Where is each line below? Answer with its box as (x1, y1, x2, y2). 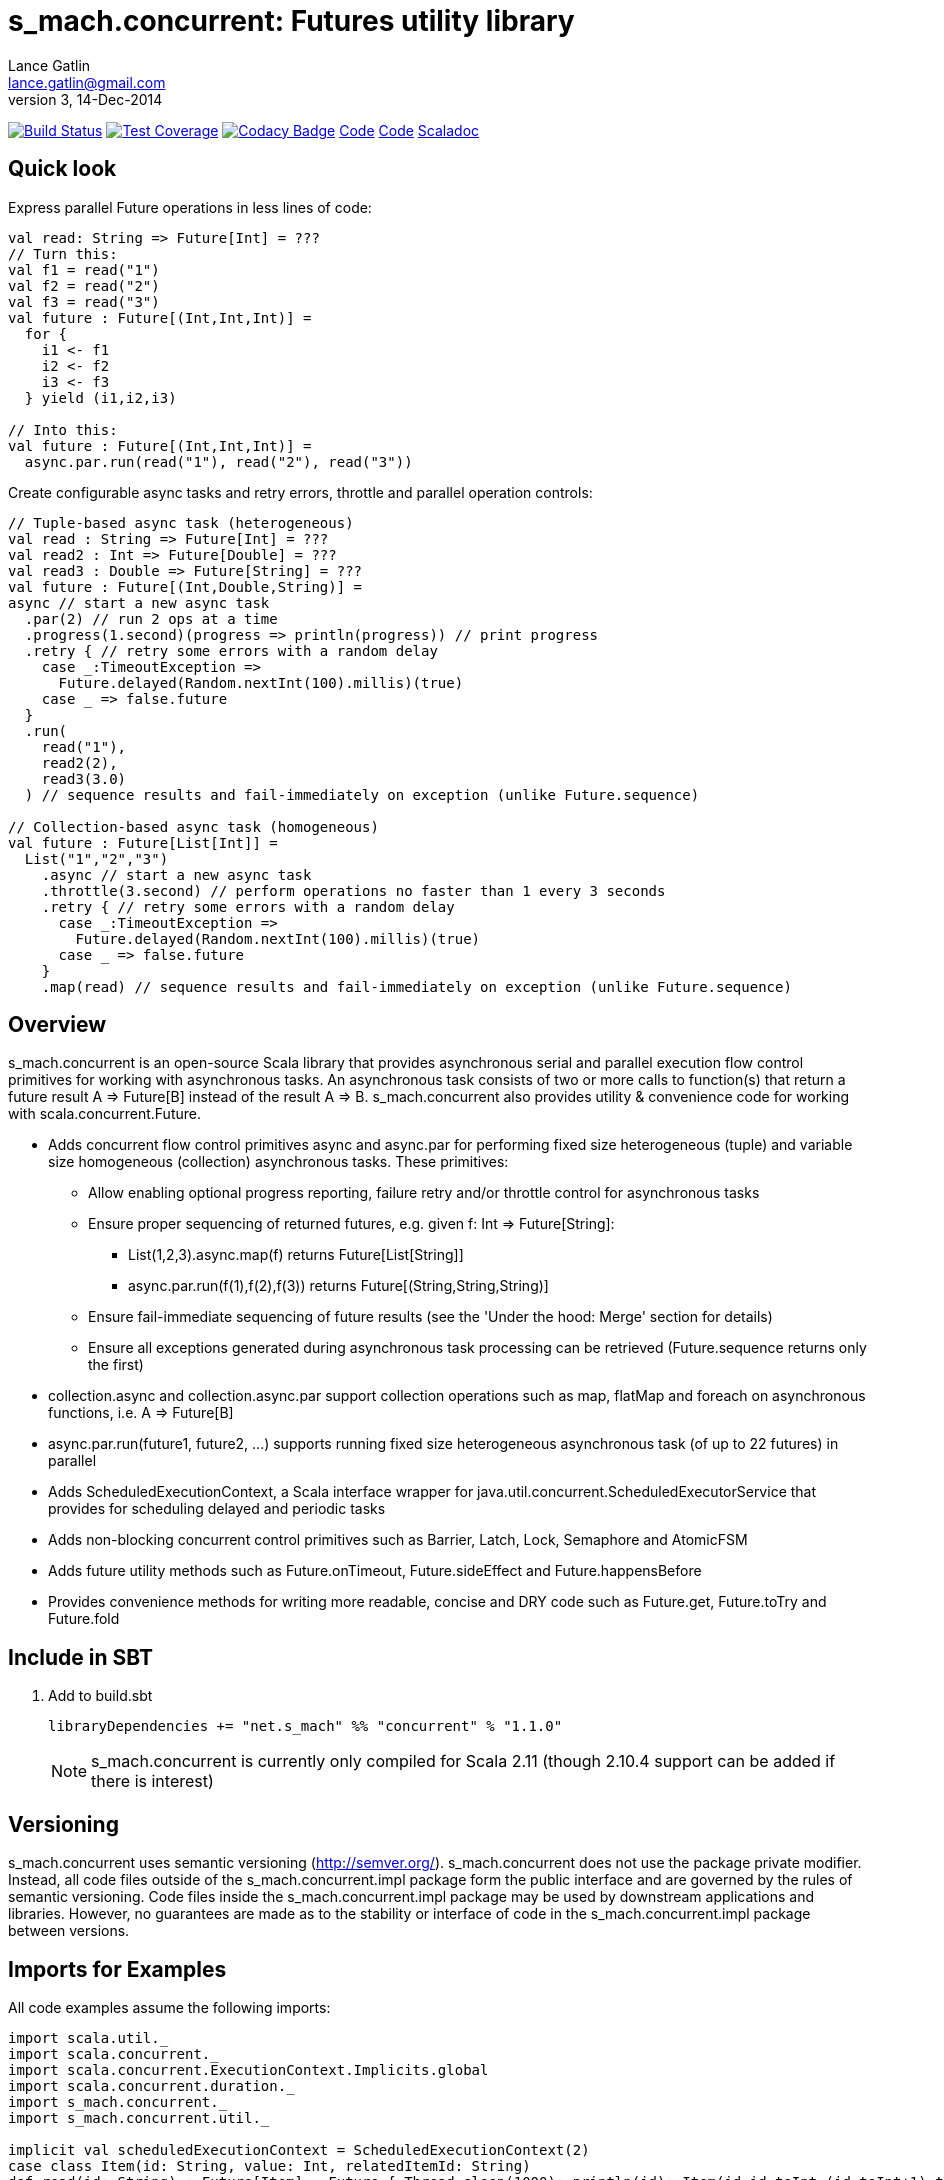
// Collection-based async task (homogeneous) (8, 818, 379, 835)
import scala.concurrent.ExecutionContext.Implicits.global (8, 2061, 489, 2078)
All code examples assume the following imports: (8, 1998, 331, 2016)
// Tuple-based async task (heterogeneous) (8, 514, 354, 531)
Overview (8, 1012, 107, 1038)
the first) (88, 1356, 144, 1374)
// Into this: (8, 421, 118, 438)
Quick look (8, 156, 117, 182)
